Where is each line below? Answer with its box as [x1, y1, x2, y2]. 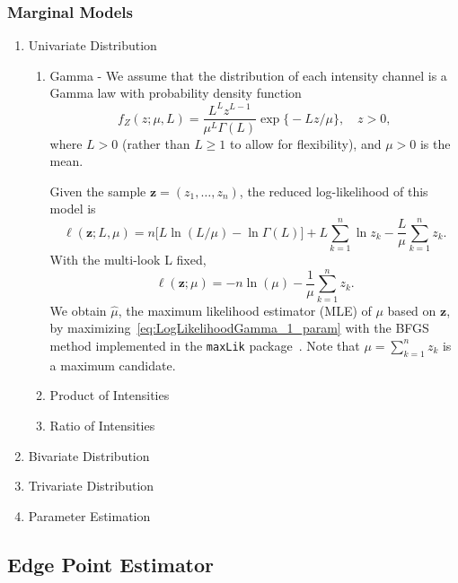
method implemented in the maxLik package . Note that [49, 335, 360, 354]
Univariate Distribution [28, 36, 157, 55]
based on [387, 300, 436, 319]
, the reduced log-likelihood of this [239, 181, 428, 200]
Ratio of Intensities [49, 415, 155, 434]
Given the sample [49, 181, 146, 200]
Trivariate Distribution [28, 476, 154, 495]
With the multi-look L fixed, [49, 250, 207, 269]
